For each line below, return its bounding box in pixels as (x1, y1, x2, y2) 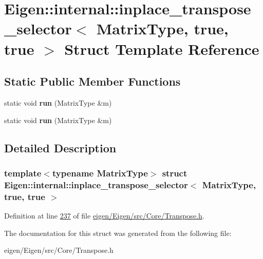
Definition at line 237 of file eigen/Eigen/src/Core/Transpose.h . (4, 210, 204, 221)
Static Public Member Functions (4, 73, 181, 89)
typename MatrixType (52, 166, 148, 179)
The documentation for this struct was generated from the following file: (4, 227, 232, 238)
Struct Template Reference (64, 38, 259, 59)
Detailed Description (4, 140, 117, 155)
